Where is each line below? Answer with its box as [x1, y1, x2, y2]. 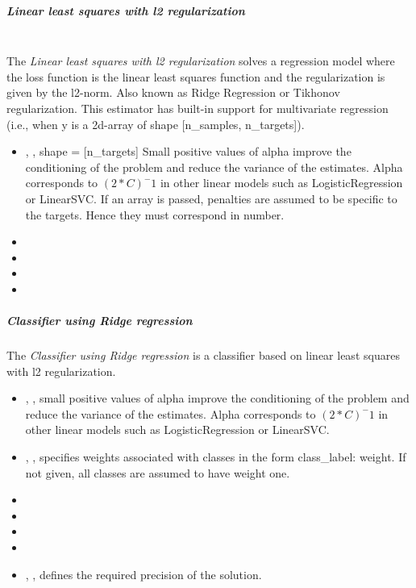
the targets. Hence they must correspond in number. [25, 206, 285, 223]
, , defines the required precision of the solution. [25, 565, 262, 582]
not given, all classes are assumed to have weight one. [25, 464, 290, 481]
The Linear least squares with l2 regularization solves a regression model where [6, 52, 395, 69]
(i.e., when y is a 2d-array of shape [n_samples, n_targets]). [6, 115, 305, 132]
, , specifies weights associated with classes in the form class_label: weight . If [25, 448, 406, 465]
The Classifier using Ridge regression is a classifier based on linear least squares [6, 347, 400, 364]
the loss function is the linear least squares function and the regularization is [6, 68, 385, 85]
